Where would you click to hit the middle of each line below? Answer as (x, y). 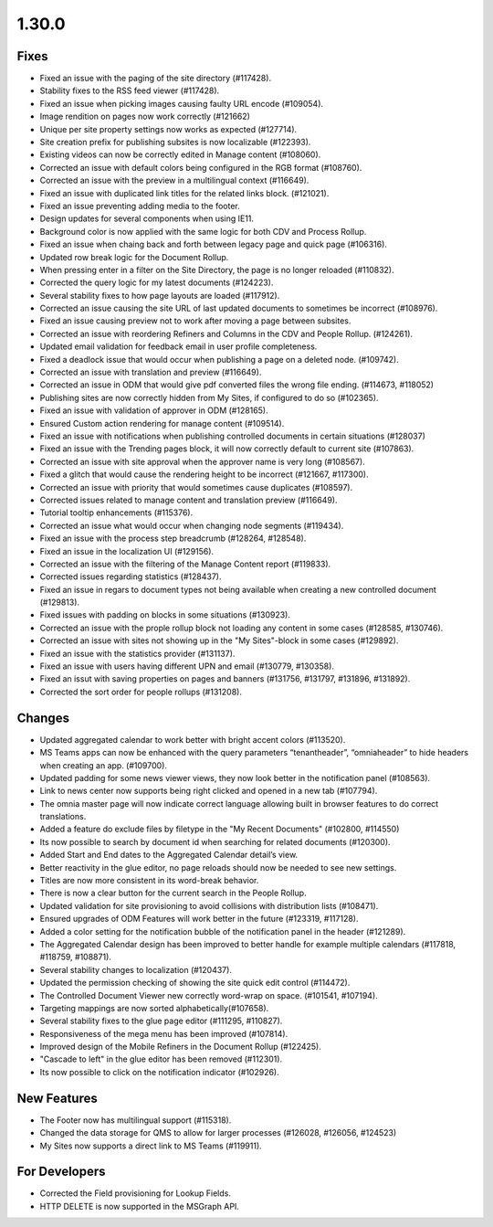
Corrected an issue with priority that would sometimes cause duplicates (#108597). (196, 487)
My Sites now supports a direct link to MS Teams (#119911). (151, 1146)
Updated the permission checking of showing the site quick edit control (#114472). (195, 983)
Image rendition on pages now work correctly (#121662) (145, 116)
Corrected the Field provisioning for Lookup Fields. (136, 1193)
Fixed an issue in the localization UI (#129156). (127, 551)
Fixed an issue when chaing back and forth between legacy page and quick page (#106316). (214, 244)
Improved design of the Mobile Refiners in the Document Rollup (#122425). (180, 1047)
